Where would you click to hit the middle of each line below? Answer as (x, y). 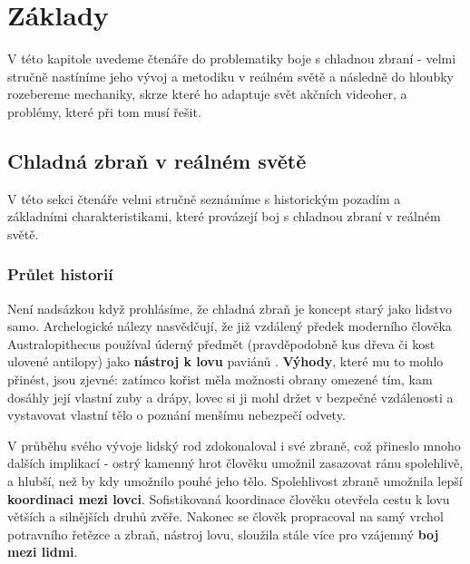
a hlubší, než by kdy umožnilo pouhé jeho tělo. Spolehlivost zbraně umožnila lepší (235, 481)
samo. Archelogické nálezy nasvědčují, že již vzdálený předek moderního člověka (230, 326)
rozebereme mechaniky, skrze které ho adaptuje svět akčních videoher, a (207, 94)
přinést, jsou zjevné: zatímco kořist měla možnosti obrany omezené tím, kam (220, 379)
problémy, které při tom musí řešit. (104, 111)
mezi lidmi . (43, 552)
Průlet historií (60, 274)
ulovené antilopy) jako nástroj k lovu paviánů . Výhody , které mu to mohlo (225, 361)
